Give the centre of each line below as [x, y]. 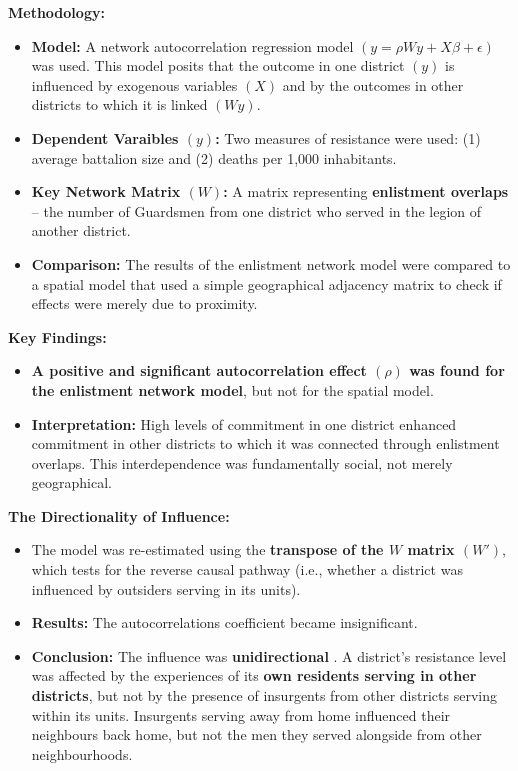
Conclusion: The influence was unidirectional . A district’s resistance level [269, 655]
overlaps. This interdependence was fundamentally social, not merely [242, 462]
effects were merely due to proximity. [144, 303]
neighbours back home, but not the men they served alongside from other [256, 734]
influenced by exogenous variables [134, 84]
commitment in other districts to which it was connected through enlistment [265, 443]
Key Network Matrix [106, 191]
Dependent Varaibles [105, 137]
